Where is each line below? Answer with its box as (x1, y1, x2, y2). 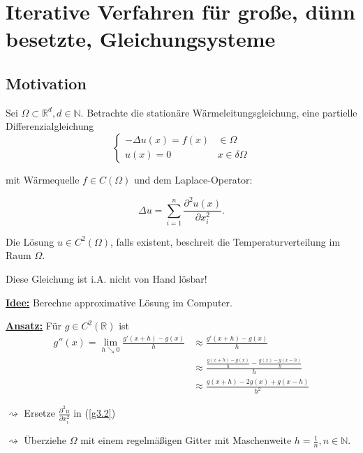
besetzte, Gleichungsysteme (6, 24, 276, 53)
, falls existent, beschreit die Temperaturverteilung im (110, 234, 341, 248)
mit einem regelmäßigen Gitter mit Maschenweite (80, 433, 292, 447)
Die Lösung (6, 234, 54, 248)
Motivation (6, 72, 87, 94)
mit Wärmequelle (6, 172, 80, 186)
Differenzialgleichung (6, 119, 94, 133)
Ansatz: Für (6, 318, 61, 333)
